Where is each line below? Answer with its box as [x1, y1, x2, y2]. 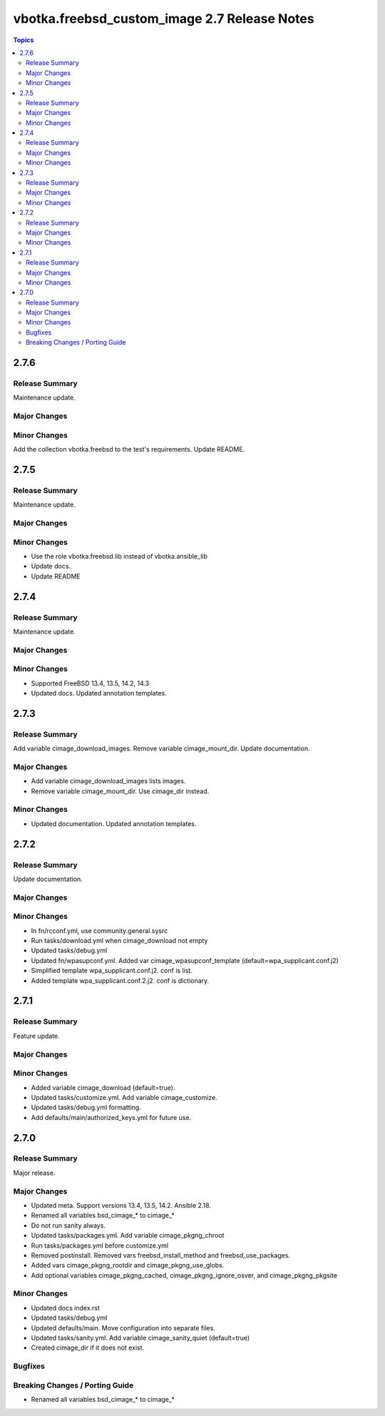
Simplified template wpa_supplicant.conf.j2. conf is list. [31, 967, 192, 975]
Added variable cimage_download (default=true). [31, 1083, 175, 1091]
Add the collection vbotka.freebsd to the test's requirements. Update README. [13, 445, 245, 454]
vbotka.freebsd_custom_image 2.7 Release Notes [13, 11, 314, 26]
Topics [13, 36, 34, 44]
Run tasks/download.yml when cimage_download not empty [31, 937, 208, 945]
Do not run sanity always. [31, 1221, 106, 1230]
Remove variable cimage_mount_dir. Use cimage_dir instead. [31, 787, 210, 795]
